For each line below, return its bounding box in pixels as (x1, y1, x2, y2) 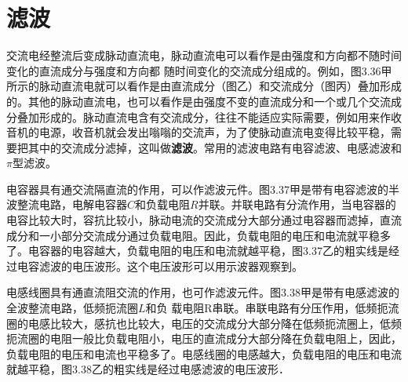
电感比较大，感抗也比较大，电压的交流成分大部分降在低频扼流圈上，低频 (27, 315, 402, 331)
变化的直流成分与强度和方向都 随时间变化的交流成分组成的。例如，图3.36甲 (6, 62, 392, 78)
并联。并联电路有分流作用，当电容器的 (198, 196, 396, 213)
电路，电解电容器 (38, 196, 127, 213)
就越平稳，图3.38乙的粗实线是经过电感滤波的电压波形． (6, 361, 290, 377)
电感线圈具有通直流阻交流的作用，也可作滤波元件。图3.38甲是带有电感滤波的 (6, 284, 399, 300)
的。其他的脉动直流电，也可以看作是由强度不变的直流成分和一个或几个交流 (6, 93, 391, 109)
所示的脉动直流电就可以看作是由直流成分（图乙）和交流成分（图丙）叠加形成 (6, 78, 402, 94)
